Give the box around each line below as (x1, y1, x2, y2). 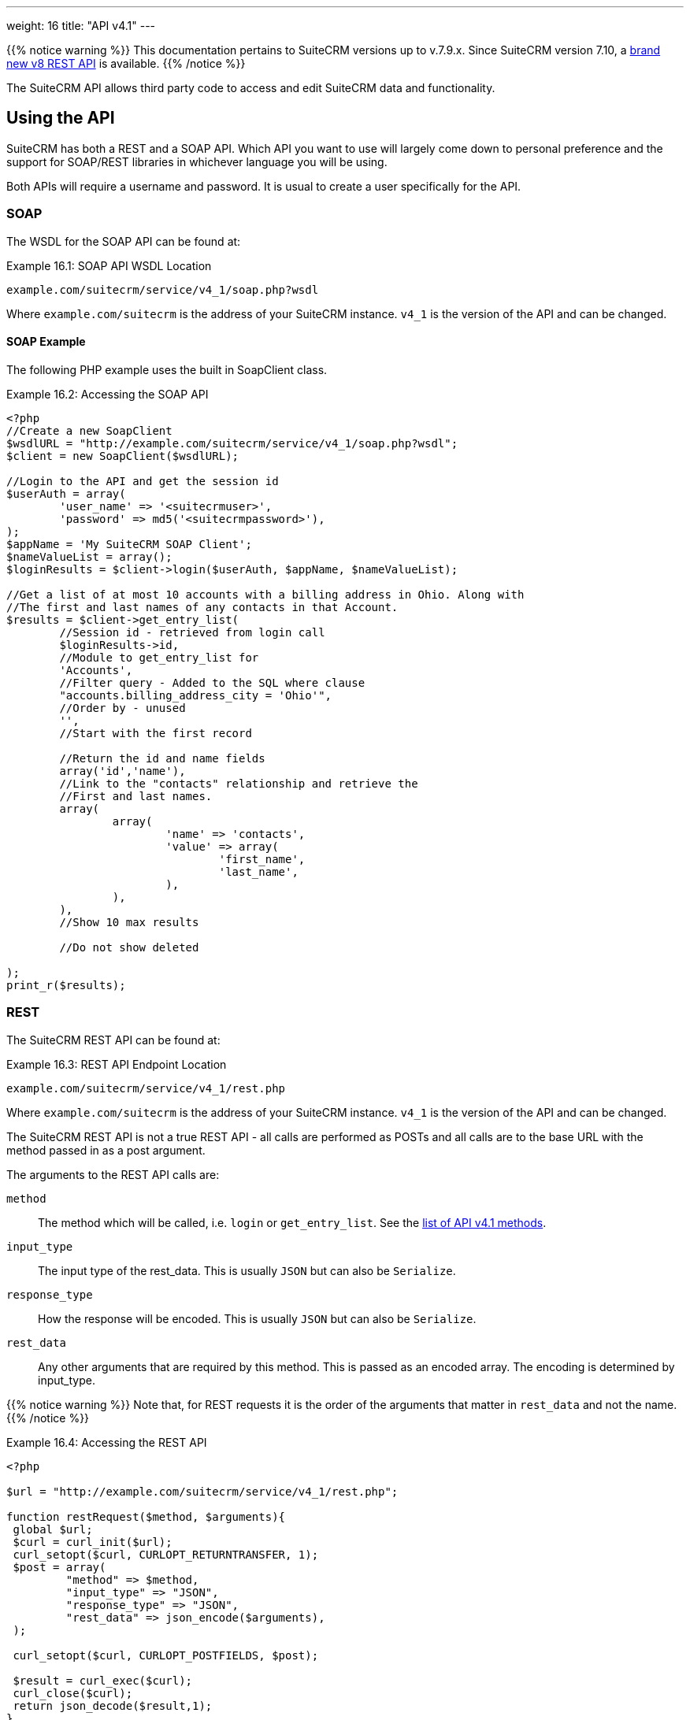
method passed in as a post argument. (6, 1143, 206, 1157)
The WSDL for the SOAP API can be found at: (6, 234, 241, 248)
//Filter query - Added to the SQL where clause (59, 676, 365, 689)
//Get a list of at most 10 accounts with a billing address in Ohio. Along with (6, 588, 525, 601)
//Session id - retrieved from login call (59, 625, 325, 639)
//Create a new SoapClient (6, 424, 172, 437)
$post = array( (13, 1560, 106, 1574)
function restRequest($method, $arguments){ (6, 1510, 286, 1523)
